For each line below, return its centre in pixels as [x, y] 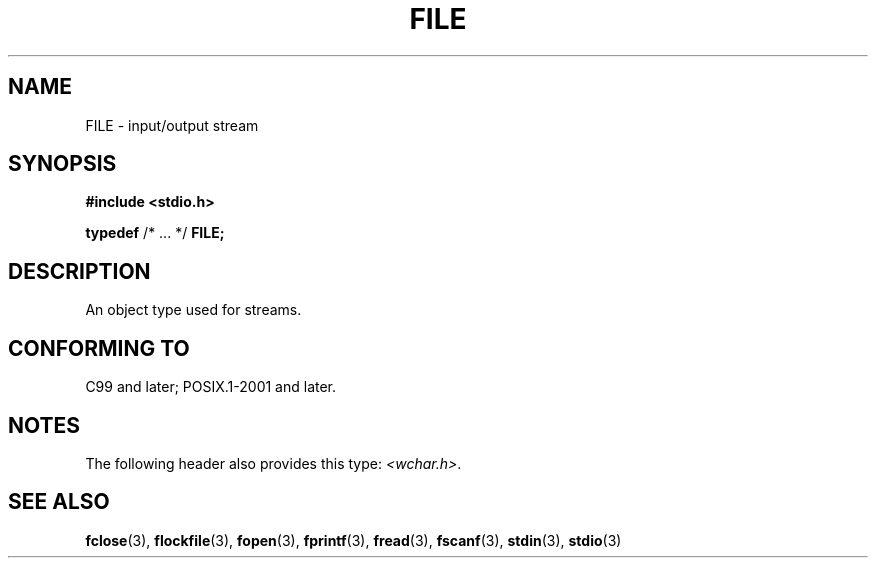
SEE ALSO [59, 502]
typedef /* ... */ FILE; [155, 233]
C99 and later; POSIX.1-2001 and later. [211, 387]
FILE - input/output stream [172, 125]
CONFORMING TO [99, 348]
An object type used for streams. [193, 310]
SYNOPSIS [62, 164]
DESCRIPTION [79, 271]
